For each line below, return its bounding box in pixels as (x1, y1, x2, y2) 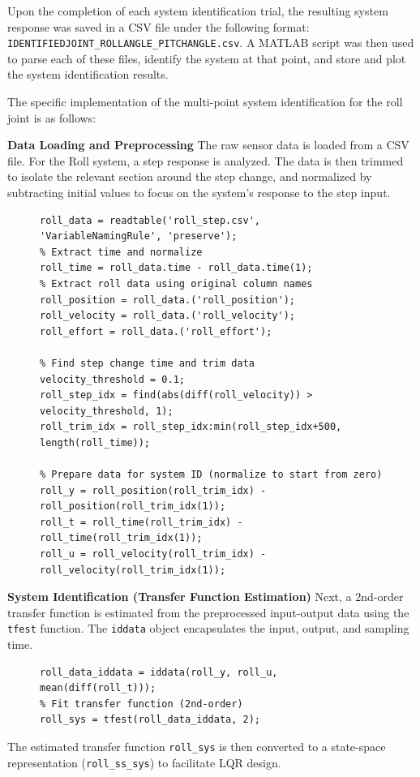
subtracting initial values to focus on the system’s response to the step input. (7, 184, 391, 200)
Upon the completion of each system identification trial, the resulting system (7, 2, 388, 19)
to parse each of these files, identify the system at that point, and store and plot (7, 49, 406, 67)
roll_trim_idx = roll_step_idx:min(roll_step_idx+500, (40, 421, 342, 433)
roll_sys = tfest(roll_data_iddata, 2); (40, 714, 261, 726)
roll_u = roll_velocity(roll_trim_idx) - (40, 548, 267, 560)
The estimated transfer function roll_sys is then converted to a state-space (7, 738, 386, 755)
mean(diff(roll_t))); (40, 682, 156, 694)
